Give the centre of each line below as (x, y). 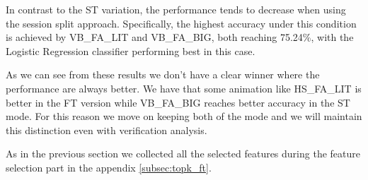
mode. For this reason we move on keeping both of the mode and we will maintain (184, 116)
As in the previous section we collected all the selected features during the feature (183, 154)
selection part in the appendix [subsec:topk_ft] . (109, 167)
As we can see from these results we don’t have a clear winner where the (163, 74)
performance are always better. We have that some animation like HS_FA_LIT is (184, 88)
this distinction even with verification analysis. (107, 130)
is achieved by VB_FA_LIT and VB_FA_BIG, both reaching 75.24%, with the (180, 37)
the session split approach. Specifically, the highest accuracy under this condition (181, 23)
